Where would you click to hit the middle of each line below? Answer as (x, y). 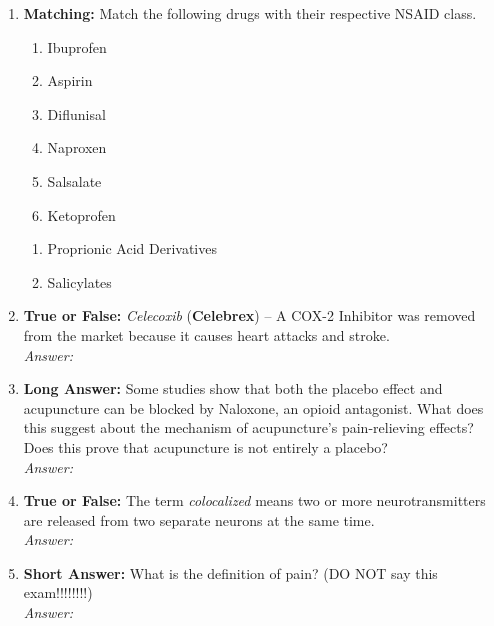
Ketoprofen (81, 214)
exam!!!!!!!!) (58, 592)
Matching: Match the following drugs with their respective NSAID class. (250, 13)
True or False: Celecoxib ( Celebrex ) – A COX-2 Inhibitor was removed (249, 315)
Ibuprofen (77, 46)
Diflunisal (76, 113)
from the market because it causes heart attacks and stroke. (206, 334)
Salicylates (79, 281)
